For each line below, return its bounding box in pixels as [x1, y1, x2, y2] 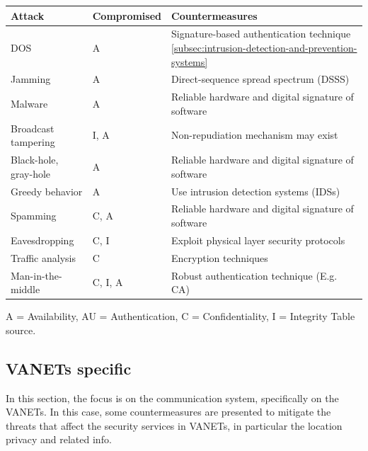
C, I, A [92, 275, 123, 290]
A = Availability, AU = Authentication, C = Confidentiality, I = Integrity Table [6, 309, 355, 324]
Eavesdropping [11, 232, 74, 247]
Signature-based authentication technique [171, 26, 351, 41]
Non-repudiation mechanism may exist [171, 127, 338, 142]
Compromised [92, 8, 162, 23]
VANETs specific [6, 357, 132, 379]
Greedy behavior [11, 183, 83, 198]
